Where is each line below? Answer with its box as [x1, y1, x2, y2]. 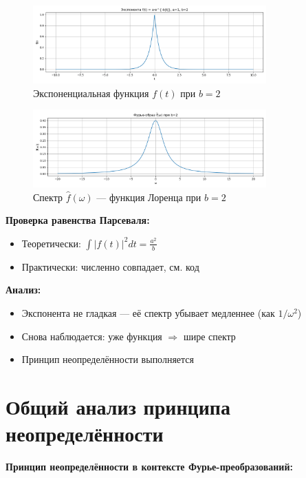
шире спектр [183, 329, 236, 343]
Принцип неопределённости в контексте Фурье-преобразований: [6, 459, 293, 474]
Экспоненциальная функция [33, 85, 149, 100]
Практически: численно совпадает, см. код [21, 259, 199, 273]
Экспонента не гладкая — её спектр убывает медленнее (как [21, 306, 275, 320]
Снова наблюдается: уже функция [21, 329, 162, 343]
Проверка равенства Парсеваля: [6, 213, 150, 227]
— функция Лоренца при [96, 189, 201, 204]
